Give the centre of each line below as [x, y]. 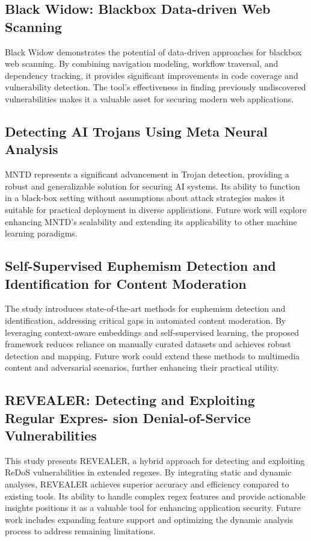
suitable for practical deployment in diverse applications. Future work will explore [156, 209]
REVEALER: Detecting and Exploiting [130, 400]
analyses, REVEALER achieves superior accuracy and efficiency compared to [147, 484]
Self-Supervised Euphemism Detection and [140, 266]
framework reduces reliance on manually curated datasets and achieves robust [148, 344]
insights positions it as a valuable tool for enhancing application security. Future [153, 508]
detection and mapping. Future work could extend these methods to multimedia [152, 355]
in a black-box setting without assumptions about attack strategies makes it [145, 198]
